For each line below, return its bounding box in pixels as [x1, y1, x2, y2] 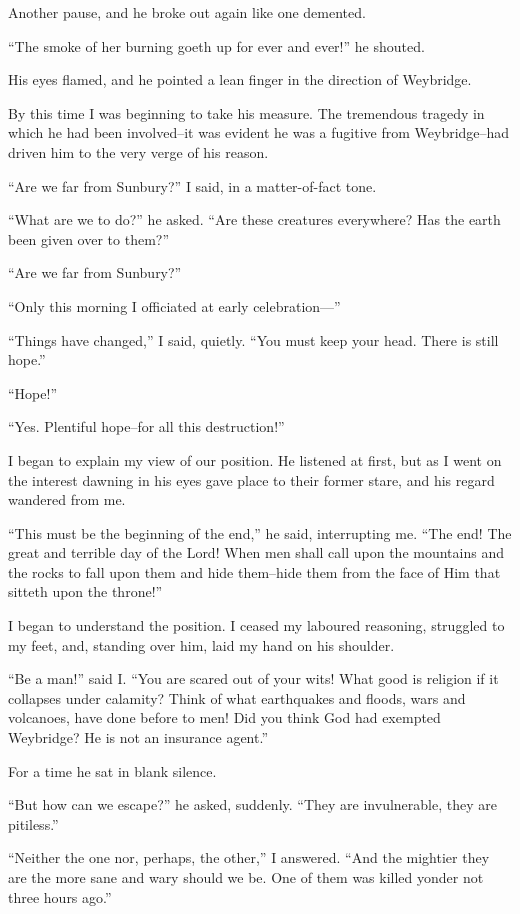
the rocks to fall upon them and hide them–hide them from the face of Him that [8, 561, 501, 582]
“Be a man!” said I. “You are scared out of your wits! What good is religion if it [8, 668, 499, 689]
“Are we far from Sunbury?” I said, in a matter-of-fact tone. [8, 175, 377, 196]
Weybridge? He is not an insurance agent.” [8, 727, 269, 748]
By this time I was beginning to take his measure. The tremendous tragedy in [8, 102, 485, 123]
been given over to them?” [8, 228, 170, 249]
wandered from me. [8, 489, 126, 510]
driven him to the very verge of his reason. [8, 141, 269, 162]
